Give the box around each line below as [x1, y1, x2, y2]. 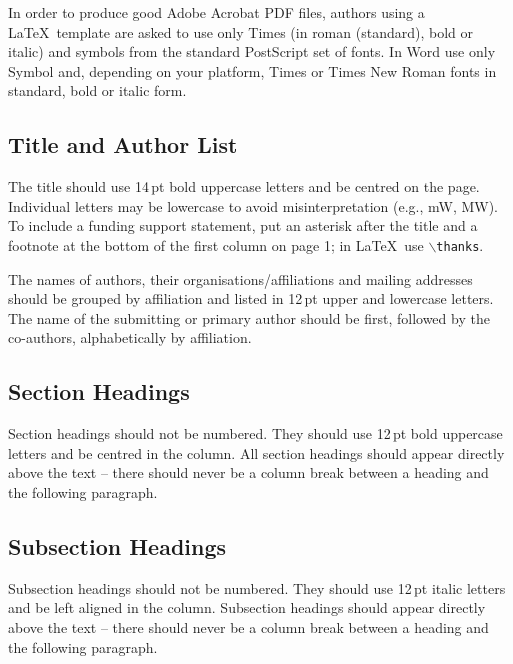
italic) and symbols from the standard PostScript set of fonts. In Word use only [8, 41, 496, 62]
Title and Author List [8, 129, 238, 160]
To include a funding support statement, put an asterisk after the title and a [8, 215, 478, 236]
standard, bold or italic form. [8, 80, 187, 101]
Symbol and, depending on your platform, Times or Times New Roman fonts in [8, 60, 497, 81]
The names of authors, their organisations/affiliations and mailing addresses [8, 268, 473, 289]
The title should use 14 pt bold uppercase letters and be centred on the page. [8, 176, 480, 197]
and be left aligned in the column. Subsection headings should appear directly [8, 597, 486, 618]
